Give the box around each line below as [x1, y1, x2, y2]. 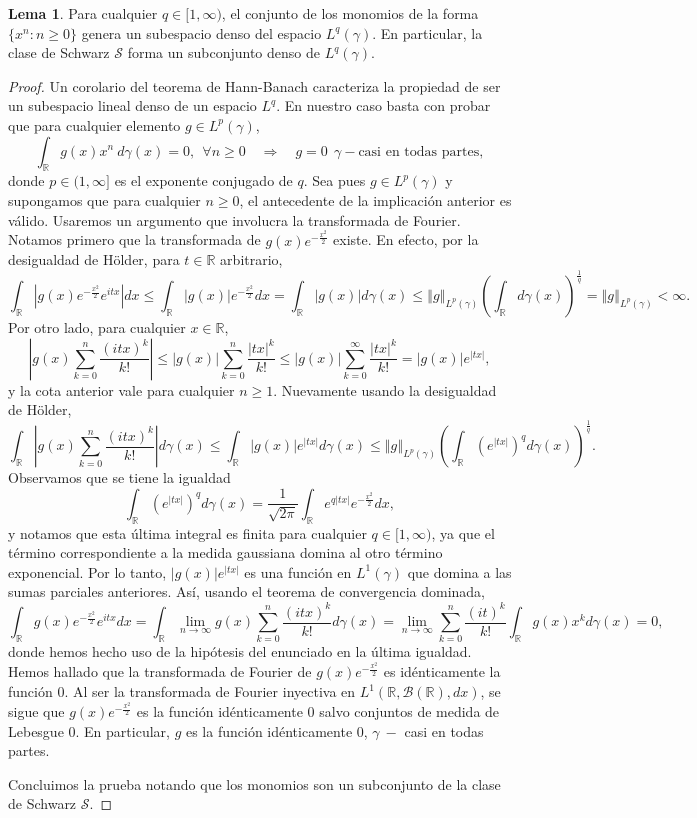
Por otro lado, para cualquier [8, 317, 186, 338]
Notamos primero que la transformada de [8, 229, 261, 250]
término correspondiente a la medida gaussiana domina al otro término [8, 542, 443, 563]
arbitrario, [220, 249, 283, 270]
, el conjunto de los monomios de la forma [221, 3, 479, 23]
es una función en [244, 561, 352, 582]
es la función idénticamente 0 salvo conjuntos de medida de [136, 701, 500, 722]
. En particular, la [372, 22, 483, 43]
